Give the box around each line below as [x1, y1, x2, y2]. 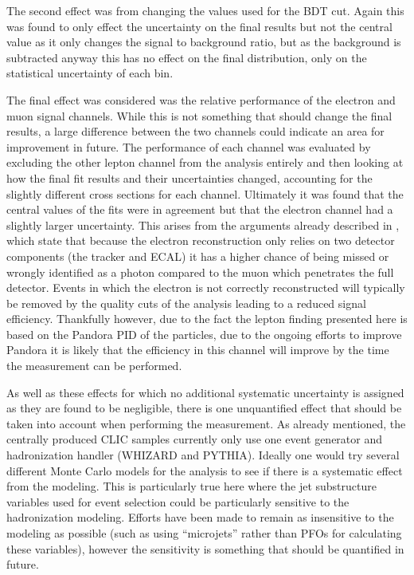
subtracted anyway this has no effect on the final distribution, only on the [6, 49, 367, 65]
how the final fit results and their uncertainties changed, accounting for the [6, 169, 373, 186]
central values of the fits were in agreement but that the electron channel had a [6, 201, 393, 218]
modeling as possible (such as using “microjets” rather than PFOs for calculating [6, 525, 402, 541]
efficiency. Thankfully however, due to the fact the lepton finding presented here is [6, 310, 408, 327]
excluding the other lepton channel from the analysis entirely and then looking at [6, 154, 404, 171]
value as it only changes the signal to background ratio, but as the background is [6, 33, 401, 50]
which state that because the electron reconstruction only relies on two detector [6, 232, 395, 249]
